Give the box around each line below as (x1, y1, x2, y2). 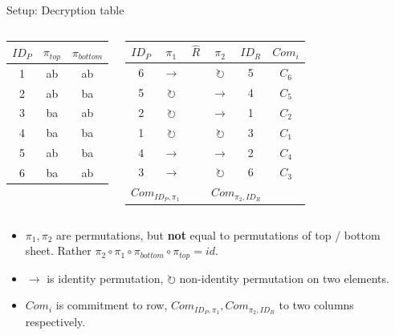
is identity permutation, (47, 269, 164, 286)
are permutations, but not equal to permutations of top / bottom (56, 226, 381, 243)
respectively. (25, 313, 86, 330)
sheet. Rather (25, 242, 92, 259)
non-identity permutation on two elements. (179, 269, 389, 286)
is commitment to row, (55, 297, 168, 313)
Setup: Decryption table (6, 2, 124, 18)
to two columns (279, 297, 354, 313)
